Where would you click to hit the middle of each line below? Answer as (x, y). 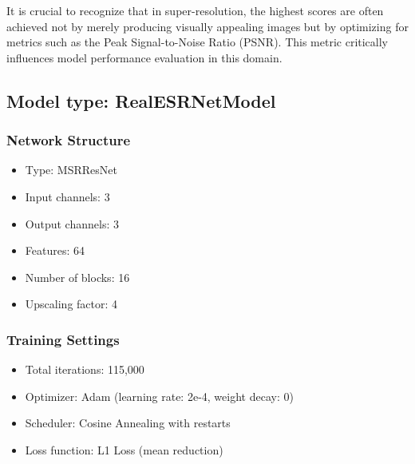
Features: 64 (55, 250)
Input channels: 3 (67, 196)
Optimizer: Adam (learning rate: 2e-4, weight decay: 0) (159, 396)
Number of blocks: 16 (77, 277)
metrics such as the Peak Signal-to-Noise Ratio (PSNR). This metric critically (198, 42)
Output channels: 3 (72, 223)
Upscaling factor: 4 (71, 304)
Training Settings (63, 339)
